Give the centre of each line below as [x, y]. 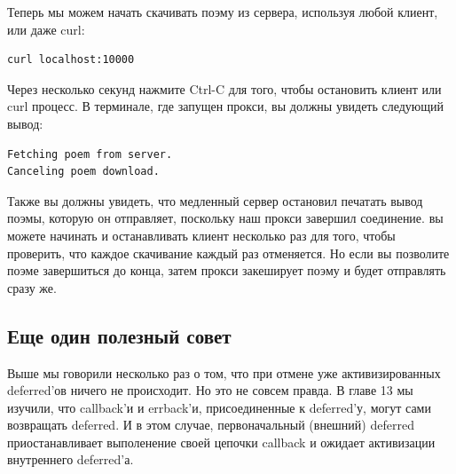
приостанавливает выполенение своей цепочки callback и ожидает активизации [221, 442]
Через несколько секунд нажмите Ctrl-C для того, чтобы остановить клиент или [224, 88]
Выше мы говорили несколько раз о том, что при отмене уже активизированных [224, 372]
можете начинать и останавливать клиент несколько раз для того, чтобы [201, 235]
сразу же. [32, 287]
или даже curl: [46, 29]
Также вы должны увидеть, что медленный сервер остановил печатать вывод [215, 200]
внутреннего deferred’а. [71, 459]
